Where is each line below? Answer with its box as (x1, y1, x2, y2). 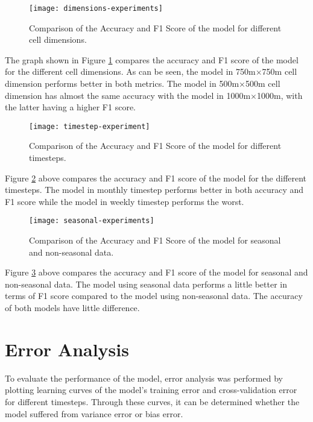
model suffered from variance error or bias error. (5, 407, 183, 420)
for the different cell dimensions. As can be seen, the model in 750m (5, 65, 256, 78)
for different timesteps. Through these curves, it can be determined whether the (5, 395, 300, 408)
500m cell (245, 77, 280, 90)
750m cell (262, 65, 297, 78)
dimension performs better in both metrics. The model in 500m (5, 77, 239, 90)
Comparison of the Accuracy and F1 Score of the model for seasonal (29, 234, 281, 247)
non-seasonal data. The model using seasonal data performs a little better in (5, 277, 288, 290)
